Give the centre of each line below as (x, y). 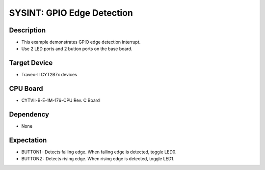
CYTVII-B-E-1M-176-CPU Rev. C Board (61, 100)
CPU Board (26, 89)
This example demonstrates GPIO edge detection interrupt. (81, 42)
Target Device (31, 63)
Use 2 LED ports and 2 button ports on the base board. (77, 49)
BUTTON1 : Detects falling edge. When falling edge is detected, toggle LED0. (99, 152)
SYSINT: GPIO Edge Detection (71, 13)
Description (27, 30)
